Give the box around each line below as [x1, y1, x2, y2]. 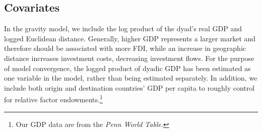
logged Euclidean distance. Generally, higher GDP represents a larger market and [4, 33, 256, 43]
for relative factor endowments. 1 [4, 93, 103, 105]
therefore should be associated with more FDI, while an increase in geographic [4, 43, 246, 53]
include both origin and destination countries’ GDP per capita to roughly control [4, 82, 255, 93]
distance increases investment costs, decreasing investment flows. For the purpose [4, 52, 254, 63]
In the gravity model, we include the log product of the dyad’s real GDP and [4, 23, 242, 34]
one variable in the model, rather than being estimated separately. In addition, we [4, 73, 257, 83]
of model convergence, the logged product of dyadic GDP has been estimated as [4, 62, 251, 73]
